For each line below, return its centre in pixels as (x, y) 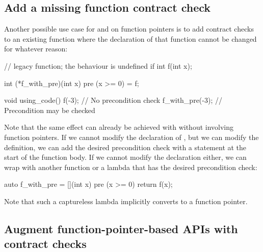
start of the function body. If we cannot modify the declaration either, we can (125, 157)
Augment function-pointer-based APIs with (121, 228)
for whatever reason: (36, 49)
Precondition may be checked (50, 110)
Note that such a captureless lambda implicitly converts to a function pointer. (126, 201)
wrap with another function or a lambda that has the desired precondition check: (131, 167)
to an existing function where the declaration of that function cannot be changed (130, 38)
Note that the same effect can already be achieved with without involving (119, 127)
